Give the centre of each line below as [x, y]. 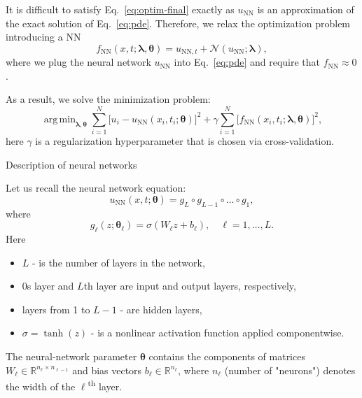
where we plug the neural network [78, 62]
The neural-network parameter [71, 356]
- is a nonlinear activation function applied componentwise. [217, 333]
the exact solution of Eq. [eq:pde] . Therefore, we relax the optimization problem [178, 23]
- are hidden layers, [161, 309]
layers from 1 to [56, 309]
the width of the [41, 386]
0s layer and [48, 286]
